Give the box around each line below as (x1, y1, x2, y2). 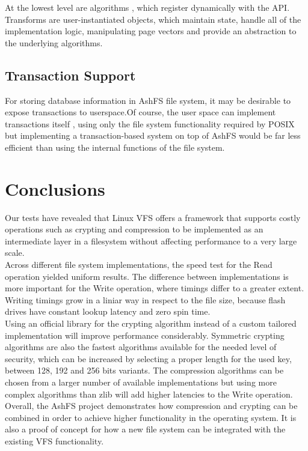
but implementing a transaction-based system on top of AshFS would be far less (5, 129, 301, 142)
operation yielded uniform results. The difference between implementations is (5, 270, 289, 282)
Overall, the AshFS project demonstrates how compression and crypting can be (5, 399, 298, 412)
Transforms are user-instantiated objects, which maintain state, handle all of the (5, 13, 301, 25)
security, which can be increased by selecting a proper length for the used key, (5, 352, 292, 365)
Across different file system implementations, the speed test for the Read (5, 258, 273, 271)
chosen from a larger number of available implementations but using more (5, 375, 277, 388)
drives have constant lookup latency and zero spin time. (5, 305, 211, 318)
